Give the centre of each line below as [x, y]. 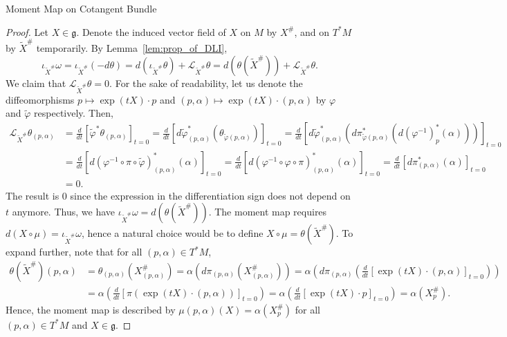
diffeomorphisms [40, 99]
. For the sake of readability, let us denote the [206, 83]
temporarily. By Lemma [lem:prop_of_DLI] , [132, 47]
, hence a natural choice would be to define [172, 233]
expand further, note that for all [74, 252]
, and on [312, 31]
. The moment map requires [268, 212]
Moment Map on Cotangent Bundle [81, 8]
